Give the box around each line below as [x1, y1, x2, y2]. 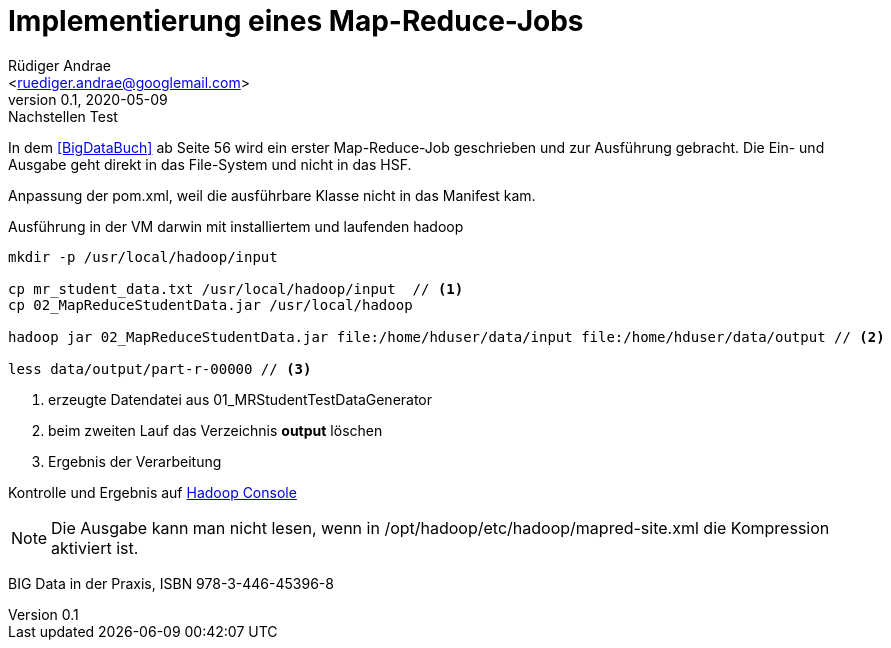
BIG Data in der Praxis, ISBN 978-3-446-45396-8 [8, 574, 334, 592]
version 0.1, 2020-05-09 [8, 90, 168, 108]
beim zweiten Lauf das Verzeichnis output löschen [48, 421, 383, 439]
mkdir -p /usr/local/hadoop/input [8, 248, 278, 265]
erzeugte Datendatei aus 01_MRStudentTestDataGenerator [48, 390, 433, 408]
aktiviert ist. [51, 537, 139, 558]
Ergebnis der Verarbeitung [48, 452, 222, 470]
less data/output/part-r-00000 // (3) [8, 360, 312, 377]
